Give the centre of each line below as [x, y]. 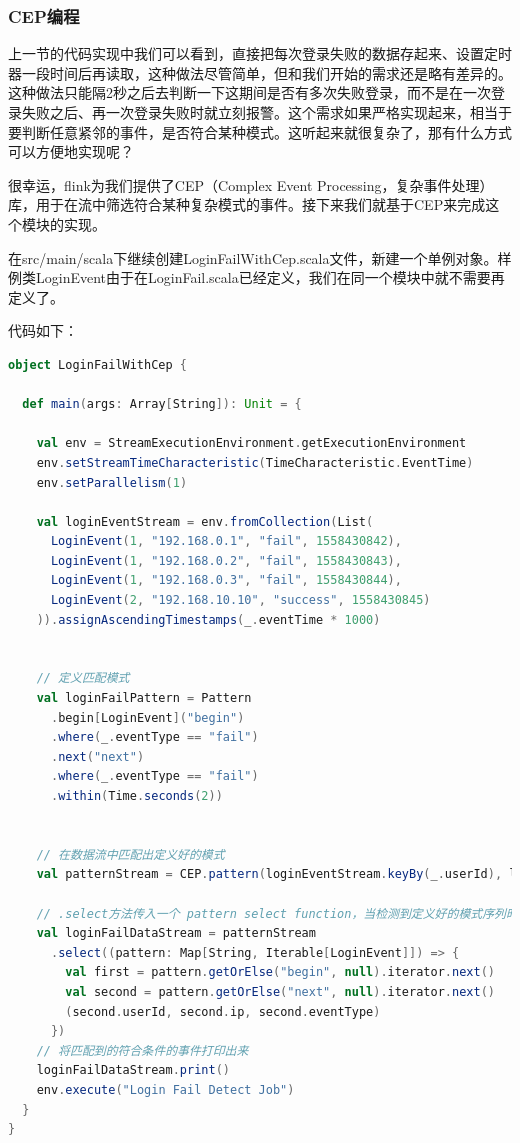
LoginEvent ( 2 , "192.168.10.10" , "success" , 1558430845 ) [240, 600]
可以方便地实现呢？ [71, 151]
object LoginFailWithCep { [97, 364]
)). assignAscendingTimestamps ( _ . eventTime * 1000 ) [208, 619]
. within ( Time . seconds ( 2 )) [136, 796]
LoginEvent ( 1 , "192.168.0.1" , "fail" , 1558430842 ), [226, 541]
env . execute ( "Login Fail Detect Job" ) [165, 1089]
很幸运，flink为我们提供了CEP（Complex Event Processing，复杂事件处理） [251, 184]
